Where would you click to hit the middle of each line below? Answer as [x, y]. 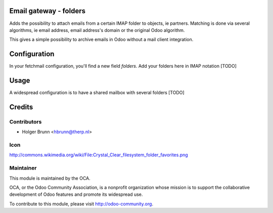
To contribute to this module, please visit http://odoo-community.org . [81, 204]
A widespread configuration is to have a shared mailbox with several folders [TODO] [97, 93]
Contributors [26, 121]
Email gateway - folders [48, 11]
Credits [21, 107]
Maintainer [23, 168]
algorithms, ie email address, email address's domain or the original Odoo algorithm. [97, 30]
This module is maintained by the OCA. [50, 178]
